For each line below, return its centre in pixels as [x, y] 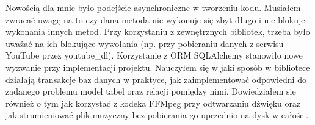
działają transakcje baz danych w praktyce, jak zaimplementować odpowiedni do [156, 79]
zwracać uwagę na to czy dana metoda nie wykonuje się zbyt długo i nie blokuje [155, 19]
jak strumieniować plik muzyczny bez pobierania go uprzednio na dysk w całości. [157, 115]
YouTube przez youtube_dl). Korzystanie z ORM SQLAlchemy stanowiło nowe [154, 55]
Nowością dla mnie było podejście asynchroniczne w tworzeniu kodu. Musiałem [153, 7]
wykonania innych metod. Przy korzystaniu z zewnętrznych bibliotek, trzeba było [158, 31]
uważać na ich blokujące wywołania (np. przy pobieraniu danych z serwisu [145, 43]
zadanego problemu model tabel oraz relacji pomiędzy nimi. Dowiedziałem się [151, 91]
